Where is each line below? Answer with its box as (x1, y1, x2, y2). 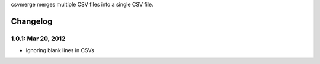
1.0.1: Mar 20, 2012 (11, 34, 66, 43)
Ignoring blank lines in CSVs (25, 47, 95, 54)
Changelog (11, 16, 53, 26)
